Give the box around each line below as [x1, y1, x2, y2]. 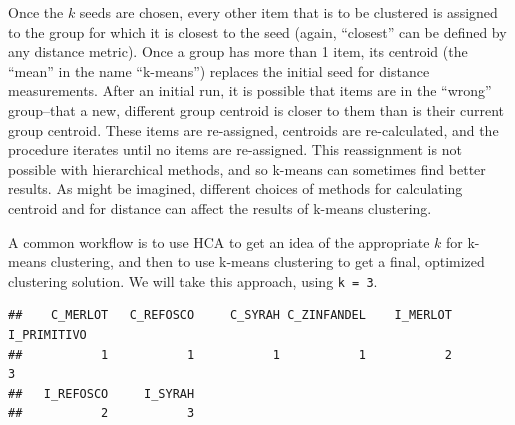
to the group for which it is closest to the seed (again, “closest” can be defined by [8, 21, 507, 42]
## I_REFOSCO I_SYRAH [8, 386, 195, 401]
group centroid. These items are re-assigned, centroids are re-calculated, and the [8, 119, 499, 140]
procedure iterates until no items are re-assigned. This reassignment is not [8, 139, 462, 160]
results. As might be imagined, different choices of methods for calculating [8, 178, 463, 199]
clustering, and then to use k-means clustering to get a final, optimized [50, 251, 485, 272]
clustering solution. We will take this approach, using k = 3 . [8, 270, 378, 291]
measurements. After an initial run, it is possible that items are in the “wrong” [8, 80, 492, 101]
